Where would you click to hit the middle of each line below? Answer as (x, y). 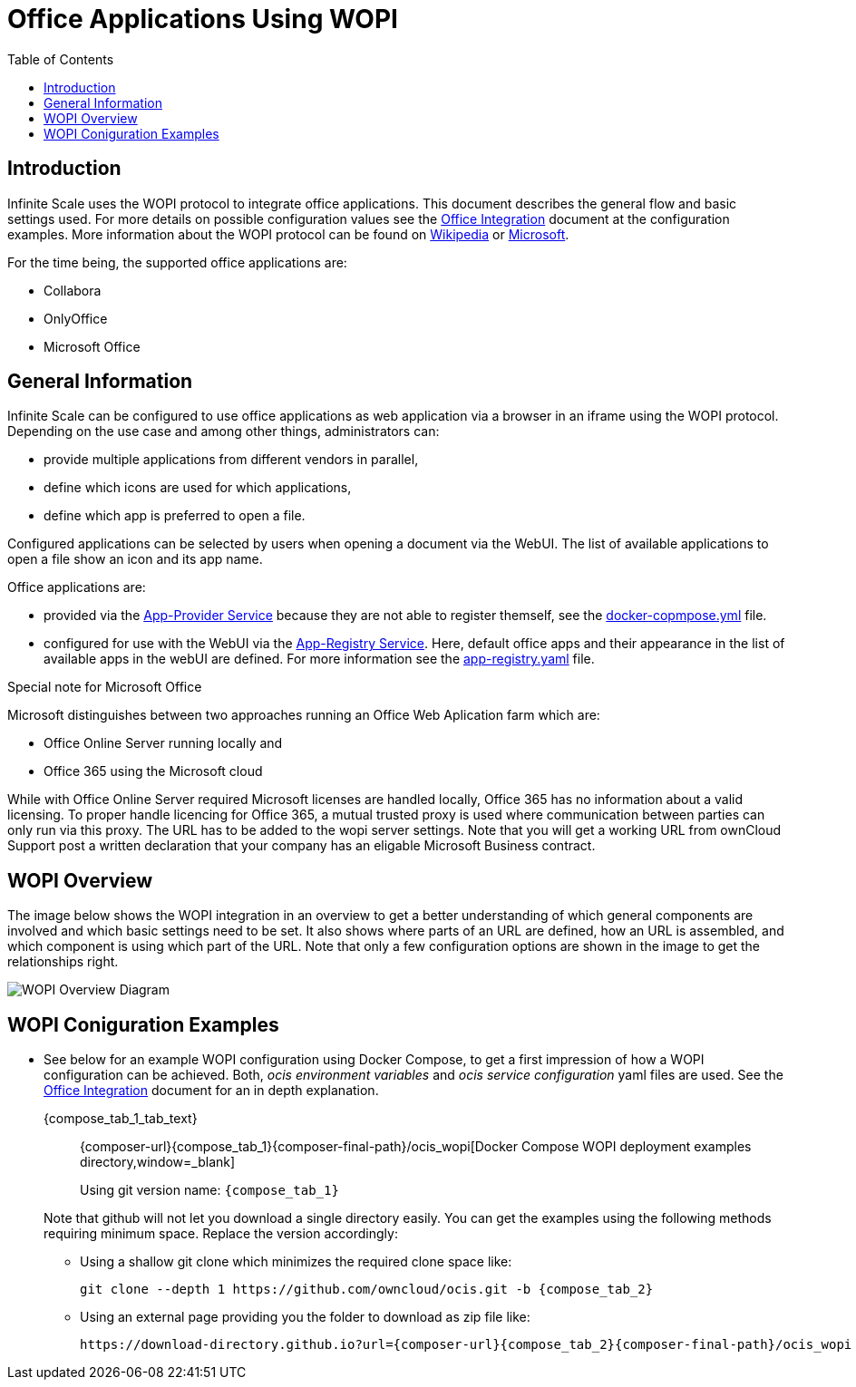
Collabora (73, 290)
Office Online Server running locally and (163, 743)
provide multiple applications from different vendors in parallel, (231, 460)
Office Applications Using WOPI (203, 19)
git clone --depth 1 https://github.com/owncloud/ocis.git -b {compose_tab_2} (367, 1290)
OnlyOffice (76, 318)
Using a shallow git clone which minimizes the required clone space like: (296, 1262)
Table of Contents (61, 59)
